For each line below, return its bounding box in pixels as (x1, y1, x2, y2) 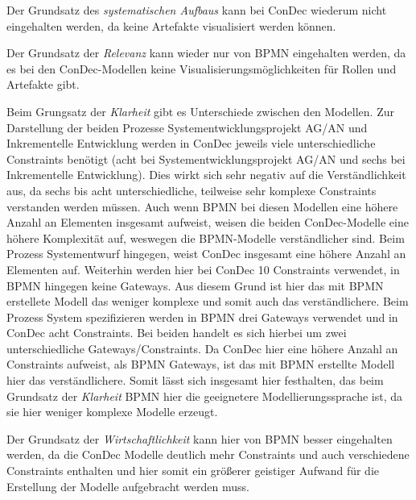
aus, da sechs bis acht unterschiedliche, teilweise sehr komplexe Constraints (6, 181, 377, 198)
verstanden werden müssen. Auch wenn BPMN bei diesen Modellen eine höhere (6, 198, 398, 215)
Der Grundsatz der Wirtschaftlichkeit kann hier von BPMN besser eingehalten (6, 430, 393, 447)
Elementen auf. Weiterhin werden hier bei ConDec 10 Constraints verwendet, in (6, 260, 400, 277)
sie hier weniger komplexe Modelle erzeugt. (6, 403, 218, 420)
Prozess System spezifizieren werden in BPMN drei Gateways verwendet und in (6, 308, 398, 325)
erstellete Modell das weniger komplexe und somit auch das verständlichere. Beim (6, 293, 409, 310)
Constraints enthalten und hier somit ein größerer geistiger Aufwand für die (6, 462, 379, 479)
